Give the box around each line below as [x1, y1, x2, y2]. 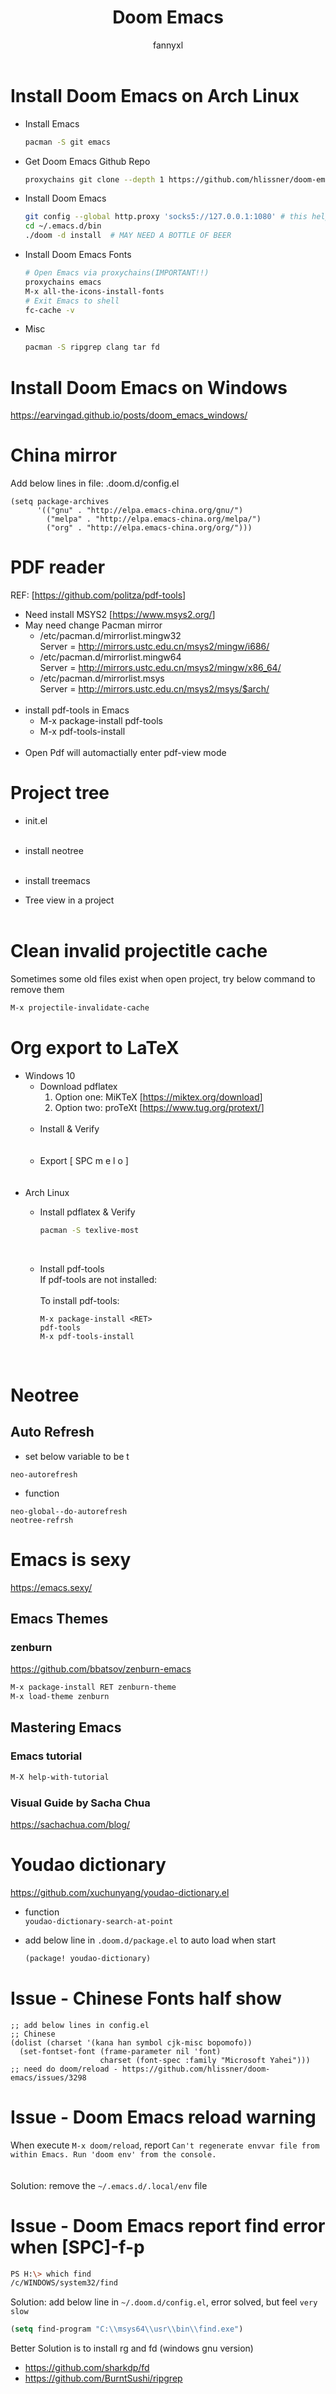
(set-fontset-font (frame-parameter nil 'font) [19, 2046, 222, 2056]
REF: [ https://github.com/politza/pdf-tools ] [10, 589, 187, 601]
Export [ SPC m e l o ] [39, 1154, 129, 1166]
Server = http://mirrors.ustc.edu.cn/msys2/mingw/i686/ [39, 641, 270, 653]
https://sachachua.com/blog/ [10, 1818, 131, 1830]
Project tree [10, 782, 110, 805]
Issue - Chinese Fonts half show [10, 1987, 282, 2010]
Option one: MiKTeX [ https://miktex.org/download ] [54, 1091, 263, 1103]
